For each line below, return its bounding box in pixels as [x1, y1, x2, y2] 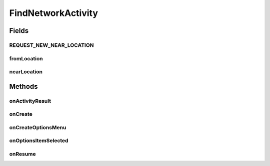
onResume [9, 150, 36, 157]
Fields [9, 26, 29, 35]
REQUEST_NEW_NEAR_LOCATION [9, 41, 94, 48]
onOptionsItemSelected [9, 137, 68, 144]
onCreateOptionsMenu [9, 124, 66, 131]
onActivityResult [9, 97, 51, 104]
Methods [9, 82, 38, 91]
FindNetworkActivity [9, 7, 98, 18]
